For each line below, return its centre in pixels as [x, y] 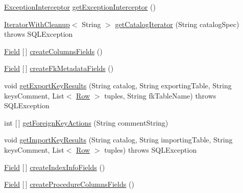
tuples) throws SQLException [151, 149]
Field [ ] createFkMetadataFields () [59, 68]
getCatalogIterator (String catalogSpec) [177, 24]
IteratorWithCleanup [37, 24]
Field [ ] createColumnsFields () [53, 51]
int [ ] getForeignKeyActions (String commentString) [86, 122]
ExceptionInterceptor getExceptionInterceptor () [80, 7]
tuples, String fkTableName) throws [160, 95]
